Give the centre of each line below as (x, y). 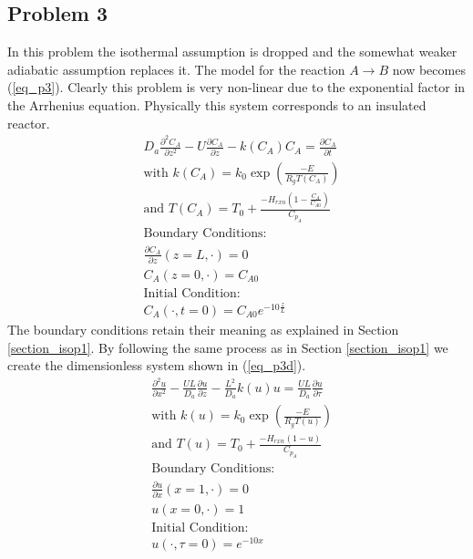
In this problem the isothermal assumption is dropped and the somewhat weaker (232, 52)
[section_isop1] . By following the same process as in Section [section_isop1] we (228, 347)
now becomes (429, 69)
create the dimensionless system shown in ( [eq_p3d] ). (157, 365)
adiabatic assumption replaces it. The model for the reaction (176, 69)
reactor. (29, 123)
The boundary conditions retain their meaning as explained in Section (203, 329)
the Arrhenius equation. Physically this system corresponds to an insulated (217, 104)
